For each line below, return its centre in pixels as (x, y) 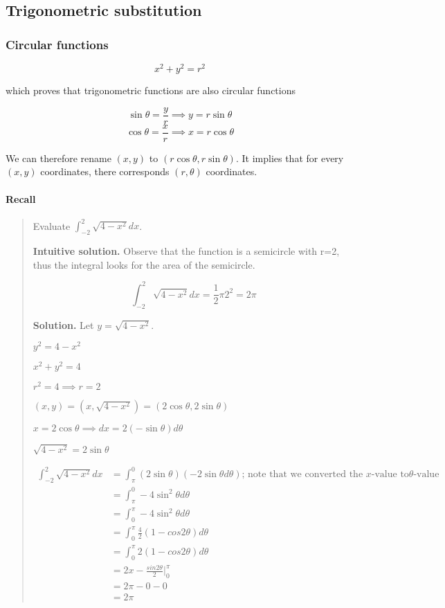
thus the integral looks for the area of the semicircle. (144, 264)
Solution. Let (63, 324)
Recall (21, 198)
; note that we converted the (302, 475)
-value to (390, 475)
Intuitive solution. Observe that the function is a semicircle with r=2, (186, 251)
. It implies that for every (290, 158)
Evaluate (52, 225)
